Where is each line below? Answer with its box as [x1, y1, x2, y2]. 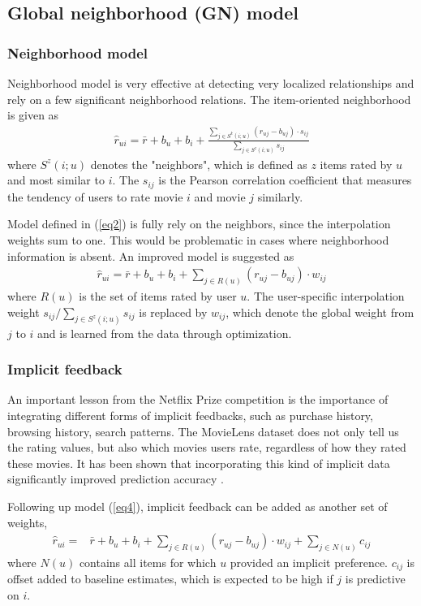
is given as [7, 106, 59, 123]
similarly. [257, 188, 303, 205]
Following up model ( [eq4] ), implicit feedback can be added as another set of [7, 497, 388, 514]
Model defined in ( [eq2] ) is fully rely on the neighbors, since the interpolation [7, 215, 391, 232]
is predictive [345, 570, 406, 587]
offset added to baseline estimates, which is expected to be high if [7, 570, 333, 587]
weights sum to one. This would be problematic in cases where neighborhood [7, 232, 389, 249]
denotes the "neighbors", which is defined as [90, 155, 307, 172]
